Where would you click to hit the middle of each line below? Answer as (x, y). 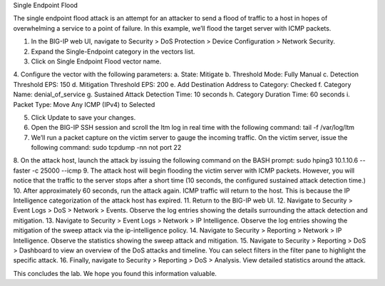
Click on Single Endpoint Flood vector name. (96, 61)
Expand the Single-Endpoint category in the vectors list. (113, 51)
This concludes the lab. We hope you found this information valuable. (115, 273)
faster (22, 170)
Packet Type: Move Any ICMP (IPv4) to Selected (84, 104)
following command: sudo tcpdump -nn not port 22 (106, 148)
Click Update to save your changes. (83, 117)
